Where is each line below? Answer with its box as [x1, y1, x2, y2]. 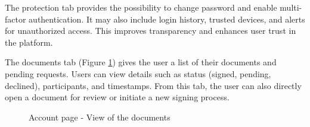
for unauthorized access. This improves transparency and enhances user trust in [5, 24, 296, 37]
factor [5, 12, 26, 25]
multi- [280, 1, 302, 13]
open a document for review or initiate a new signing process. [5, 91, 230, 103]
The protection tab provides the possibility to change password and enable [5, 1, 277, 13]
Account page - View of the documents [29, 110, 170, 123]
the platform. [5, 36, 53, 48]
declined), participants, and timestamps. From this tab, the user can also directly [5, 79, 302, 91]
